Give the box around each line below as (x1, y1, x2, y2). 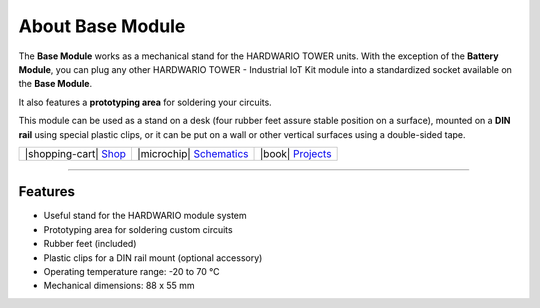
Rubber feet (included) (43, 238, 137, 250)
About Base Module (18, 15, 186, 37)
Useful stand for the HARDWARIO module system (43, 210, 247, 222)
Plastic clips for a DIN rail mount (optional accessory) (43, 251, 263, 264)
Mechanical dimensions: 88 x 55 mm (43, 280, 195, 292)
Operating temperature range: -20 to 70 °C (43, 265, 220, 277)
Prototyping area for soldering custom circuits (43, 223, 234, 235)
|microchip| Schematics (136, 146, 249, 160)
